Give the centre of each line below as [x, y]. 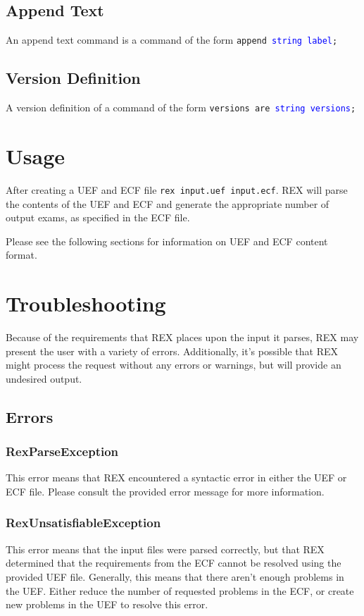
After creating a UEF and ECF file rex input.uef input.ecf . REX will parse [177, 189]
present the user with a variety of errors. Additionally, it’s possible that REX [172, 351]
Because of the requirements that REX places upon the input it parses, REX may [182, 337]
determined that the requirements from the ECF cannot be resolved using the [174, 563]
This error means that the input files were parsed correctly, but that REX [165, 549]
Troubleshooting [86, 303]
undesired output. [44, 378]
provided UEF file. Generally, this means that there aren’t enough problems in [175, 576]
